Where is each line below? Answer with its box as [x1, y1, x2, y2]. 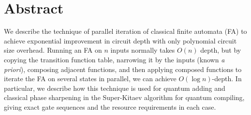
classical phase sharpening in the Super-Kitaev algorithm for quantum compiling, [4, 92, 245, 102]
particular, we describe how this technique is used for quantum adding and [4, 83, 225, 93]
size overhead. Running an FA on [4, 45, 102, 55]
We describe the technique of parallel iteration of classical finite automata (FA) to [4, 26, 247, 36]
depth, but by [200, 45, 241, 55]
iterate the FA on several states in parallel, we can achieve [4, 73, 177, 84]
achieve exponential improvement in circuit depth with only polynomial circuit [4, 35, 237, 45]
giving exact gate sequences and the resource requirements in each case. [4, 101, 216, 112]
